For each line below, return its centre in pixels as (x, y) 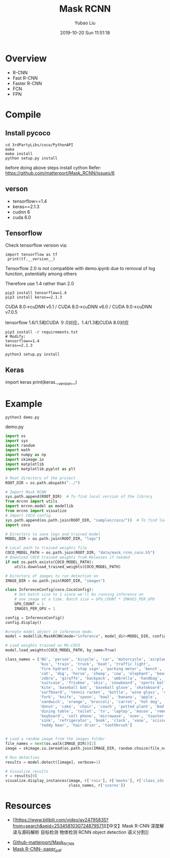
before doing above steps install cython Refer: (53, 167)
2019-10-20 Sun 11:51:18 (85, 32)
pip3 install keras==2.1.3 (34, 297)
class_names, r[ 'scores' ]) (97, 786)
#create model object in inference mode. (50, 631)
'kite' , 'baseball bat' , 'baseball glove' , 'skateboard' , (102, 688)
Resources (28, 806)
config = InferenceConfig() (35, 618)
